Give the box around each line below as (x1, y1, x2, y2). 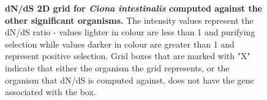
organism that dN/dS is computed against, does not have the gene (5, 73, 254, 86)
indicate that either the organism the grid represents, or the (5, 61, 230, 74)
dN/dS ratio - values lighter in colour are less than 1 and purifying (5, 26, 255, 38)
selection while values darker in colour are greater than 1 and (5, 37, 235, 50)
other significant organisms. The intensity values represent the (5, 13, 254, 26)
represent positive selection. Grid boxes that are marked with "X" (5, 49, 250, 62)
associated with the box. (5, 85, 96, 98)
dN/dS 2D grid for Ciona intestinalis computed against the (5, 2, 263, 14)
